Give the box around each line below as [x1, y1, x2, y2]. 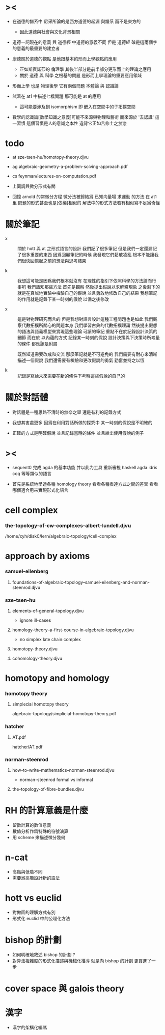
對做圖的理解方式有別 [12, 909, 55, 915]
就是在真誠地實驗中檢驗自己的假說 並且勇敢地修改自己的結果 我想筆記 [17, 290, 158, 296]
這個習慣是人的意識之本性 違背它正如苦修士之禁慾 [26, 120, 127, 126]
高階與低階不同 [12, 868, 43, 874]
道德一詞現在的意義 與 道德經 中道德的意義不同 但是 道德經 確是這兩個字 [12, 39, 158, 45]
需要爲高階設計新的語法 [12, 875, 60, 881]
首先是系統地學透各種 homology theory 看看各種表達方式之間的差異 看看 [12, 481, 158, 487]
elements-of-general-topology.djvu [12, 608, 84, 614]
